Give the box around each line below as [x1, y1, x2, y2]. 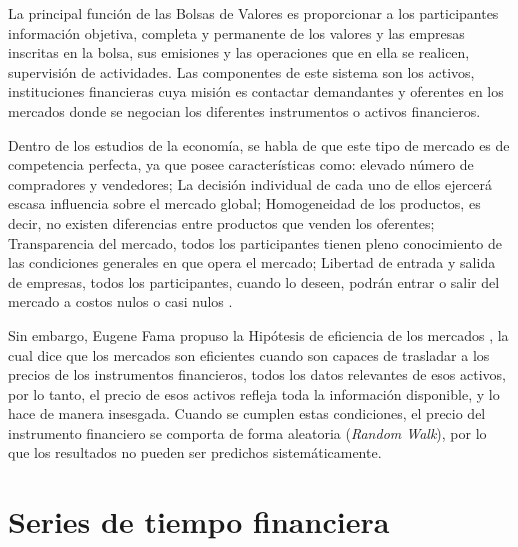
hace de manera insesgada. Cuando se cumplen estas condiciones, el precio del [8, 403, 486, 424]
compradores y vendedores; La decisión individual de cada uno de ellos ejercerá [8, 173, 493, 194]
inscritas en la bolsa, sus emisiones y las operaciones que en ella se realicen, [8, 42, 470, 63]
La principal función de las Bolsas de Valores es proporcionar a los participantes [8, 3, 499, 23]
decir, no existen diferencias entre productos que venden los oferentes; [8, 212, 435, 233]
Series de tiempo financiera [8, 501, 390, 542]
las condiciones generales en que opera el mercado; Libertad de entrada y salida [8, 252, 496, 273]
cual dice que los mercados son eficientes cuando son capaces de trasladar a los [8, 344, 490, 365]
